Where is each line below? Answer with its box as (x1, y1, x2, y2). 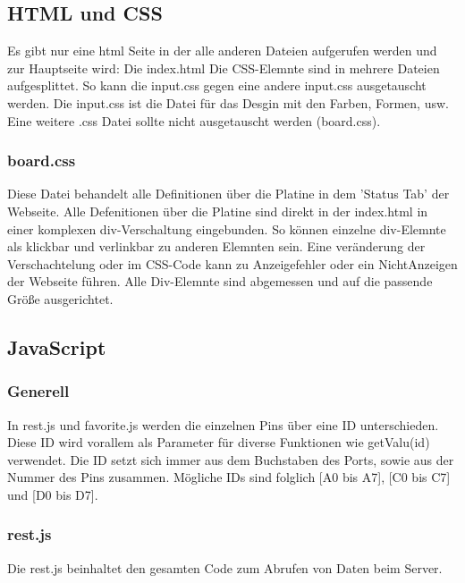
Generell (7, 380, 70, 402)
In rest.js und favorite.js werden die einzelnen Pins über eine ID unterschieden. (7, 415, 439, 434)
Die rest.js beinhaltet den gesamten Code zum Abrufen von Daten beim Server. (7, 558, 443, 577)
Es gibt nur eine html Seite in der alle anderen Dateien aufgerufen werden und (7, 41, 437, 60)
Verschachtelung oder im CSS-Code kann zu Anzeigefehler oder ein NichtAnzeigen (7, 254, 458, 273)
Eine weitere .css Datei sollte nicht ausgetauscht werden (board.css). (7, 111, 381, 130)
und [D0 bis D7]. (7, 485, 98, 503)
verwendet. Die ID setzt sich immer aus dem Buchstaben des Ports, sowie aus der (7, 450, 454, 469)
